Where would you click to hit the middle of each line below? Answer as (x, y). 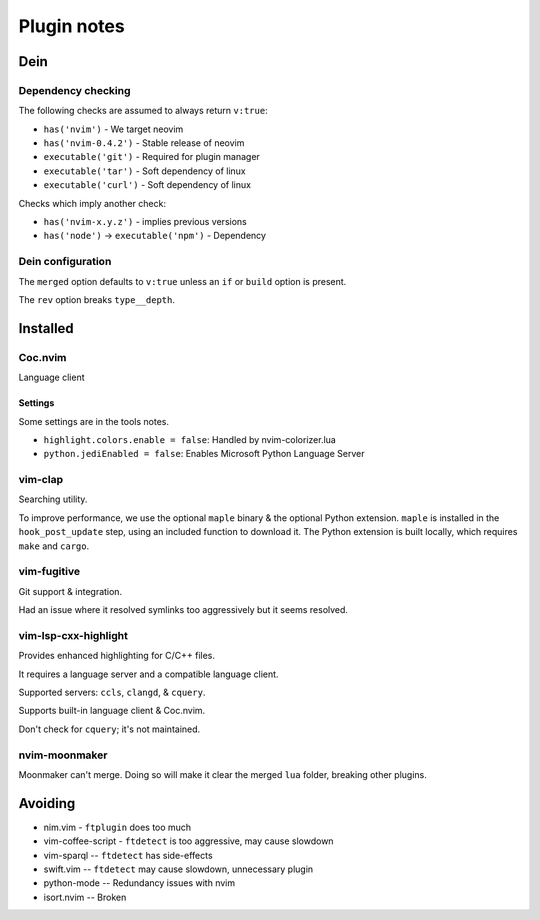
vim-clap (41, 480)
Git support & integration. (70, 591)
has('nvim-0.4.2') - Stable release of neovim (144, 143)
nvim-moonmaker (63, 755)
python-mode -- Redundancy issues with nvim (139, 883)
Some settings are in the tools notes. (94, 421)
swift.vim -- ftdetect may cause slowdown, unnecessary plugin (178, 869)
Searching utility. (53, 499)
